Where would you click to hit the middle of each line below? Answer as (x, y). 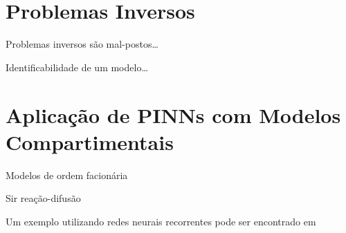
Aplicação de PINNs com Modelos (173, 114)
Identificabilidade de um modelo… (77, 67)
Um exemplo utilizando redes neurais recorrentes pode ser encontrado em (161, 221)
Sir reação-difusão (43, 198)
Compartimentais (90, 141)
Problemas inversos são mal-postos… (82, 44)
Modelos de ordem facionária (67, 175)
